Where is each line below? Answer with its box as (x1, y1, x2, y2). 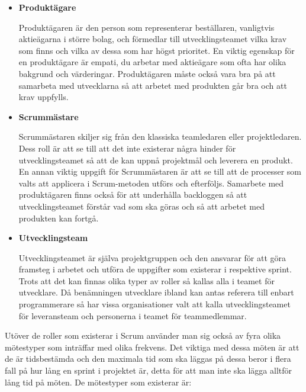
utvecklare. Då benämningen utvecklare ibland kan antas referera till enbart (18, 286, 294, 298)
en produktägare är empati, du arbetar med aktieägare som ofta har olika (18, 56, 286, 68)
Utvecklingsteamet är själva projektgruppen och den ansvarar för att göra (18, 251, 286, 264)
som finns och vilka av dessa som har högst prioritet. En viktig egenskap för (18, 44, 295, 56)
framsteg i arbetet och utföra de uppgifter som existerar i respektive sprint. (18, 263, 292, 275)
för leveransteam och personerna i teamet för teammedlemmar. (18, 309, 247, 322)
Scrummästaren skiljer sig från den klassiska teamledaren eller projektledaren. (18, 130, 302, 143)
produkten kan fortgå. (18, 211, 99, 224)
